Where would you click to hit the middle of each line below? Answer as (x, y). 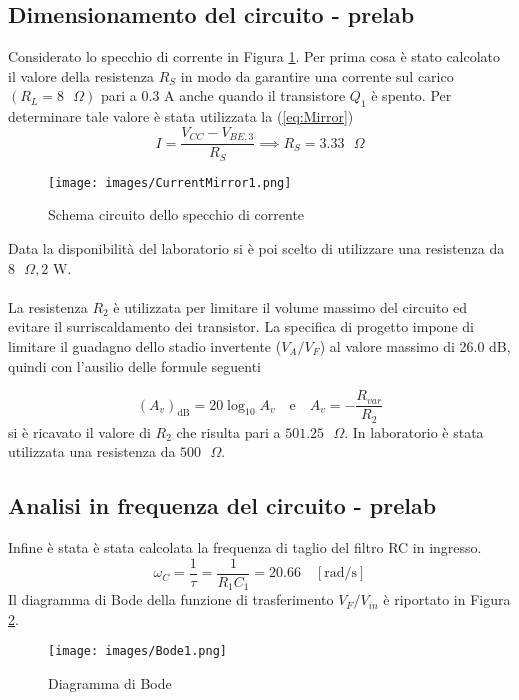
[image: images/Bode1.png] (137, 651)
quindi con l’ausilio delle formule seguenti (134, 365)
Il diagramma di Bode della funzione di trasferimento (171, 599)
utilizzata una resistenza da (92, 451)
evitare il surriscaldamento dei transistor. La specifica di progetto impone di (241, 326)
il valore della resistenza (81, 75)
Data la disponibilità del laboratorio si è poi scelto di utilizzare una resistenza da (256, 247)
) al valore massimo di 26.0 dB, (415, 345)
